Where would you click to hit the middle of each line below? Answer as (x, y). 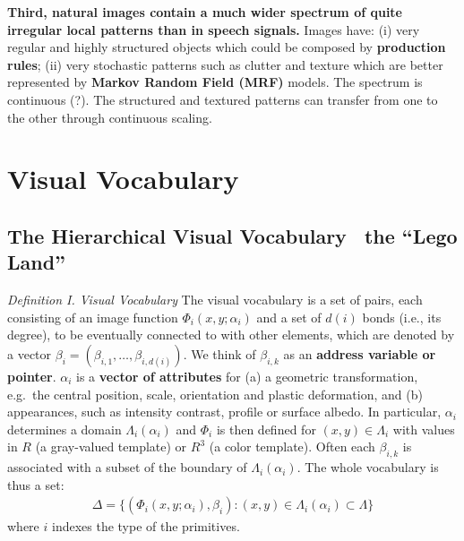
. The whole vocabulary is (368, 467)
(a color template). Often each (292, 447)
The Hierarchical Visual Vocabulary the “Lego (232, 235)
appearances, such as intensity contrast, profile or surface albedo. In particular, (224, 412)
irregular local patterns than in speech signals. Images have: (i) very (214, 29)
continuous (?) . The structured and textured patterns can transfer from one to (223, 99)
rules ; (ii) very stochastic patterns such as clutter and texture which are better (225, 64)
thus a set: (36, 484)
